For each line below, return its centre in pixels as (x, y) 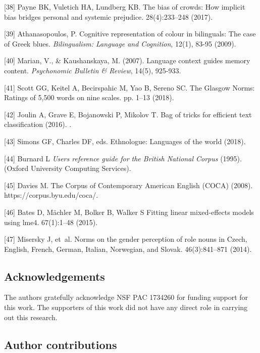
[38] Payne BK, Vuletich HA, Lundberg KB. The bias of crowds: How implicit (125, 7)
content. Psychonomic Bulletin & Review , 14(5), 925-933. (93, 70)
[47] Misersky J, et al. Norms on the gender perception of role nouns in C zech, (126, 239)
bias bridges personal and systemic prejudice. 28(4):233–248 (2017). (109, 16)
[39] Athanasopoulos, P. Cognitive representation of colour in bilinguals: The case (130, 34)
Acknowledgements (55, 276)
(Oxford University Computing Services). (68, 168)
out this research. (31, 317)
